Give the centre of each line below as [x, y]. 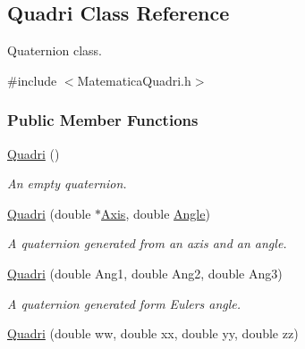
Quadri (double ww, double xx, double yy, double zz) [153, 333]
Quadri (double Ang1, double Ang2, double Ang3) [145, 273]
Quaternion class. [55, 50]
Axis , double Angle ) [156, 213]
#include [32, 80]
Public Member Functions [103, 120]
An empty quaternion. [67, 183]
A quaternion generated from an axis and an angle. [147, 243]
